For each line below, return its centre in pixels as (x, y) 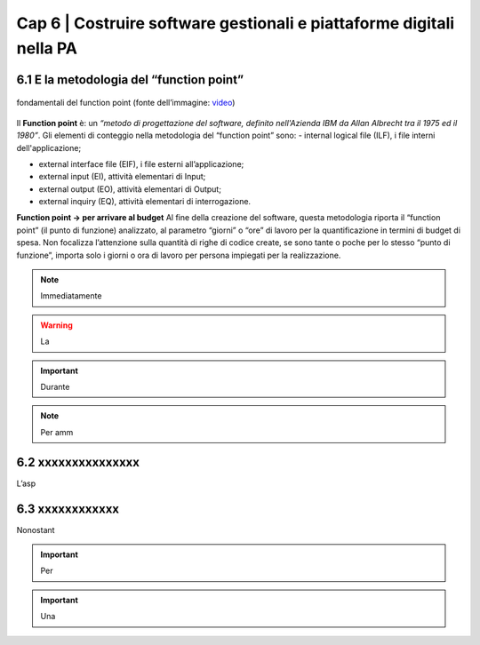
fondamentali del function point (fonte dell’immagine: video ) (126, 103)
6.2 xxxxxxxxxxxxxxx (78, 462)
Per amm (57, 432)
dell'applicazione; (49, 147)
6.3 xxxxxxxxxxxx (68, 509)
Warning (56, 325)
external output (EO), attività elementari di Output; (130, 189)
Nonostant (36, 530)
